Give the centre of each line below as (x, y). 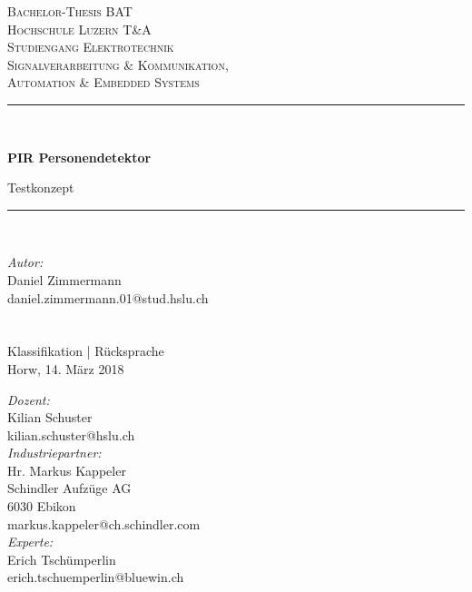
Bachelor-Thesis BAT (70, 11)
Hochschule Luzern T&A (79, 29)
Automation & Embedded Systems (103, 82)
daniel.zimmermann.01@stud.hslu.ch (108, 297)
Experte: (30, 542)
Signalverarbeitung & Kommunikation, (118, 64)
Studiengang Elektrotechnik (91, 47)
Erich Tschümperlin (62, 559)
